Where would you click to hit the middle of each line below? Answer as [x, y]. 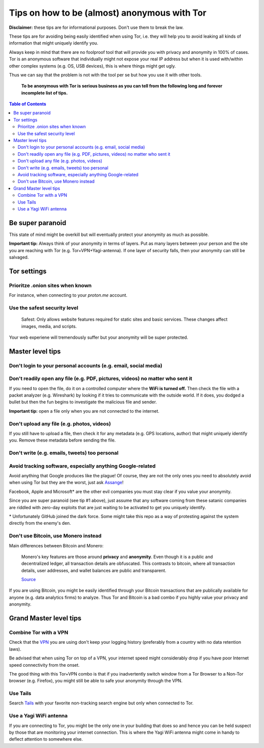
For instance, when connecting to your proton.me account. [68, 295]
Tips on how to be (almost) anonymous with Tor [108, 13]
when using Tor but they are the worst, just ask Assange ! [66, 483]
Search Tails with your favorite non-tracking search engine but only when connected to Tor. [101, 703]
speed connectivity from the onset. [44, 665]
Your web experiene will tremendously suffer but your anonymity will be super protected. [99, 337]
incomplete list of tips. [44, 93]
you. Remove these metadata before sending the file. [62, 440]
